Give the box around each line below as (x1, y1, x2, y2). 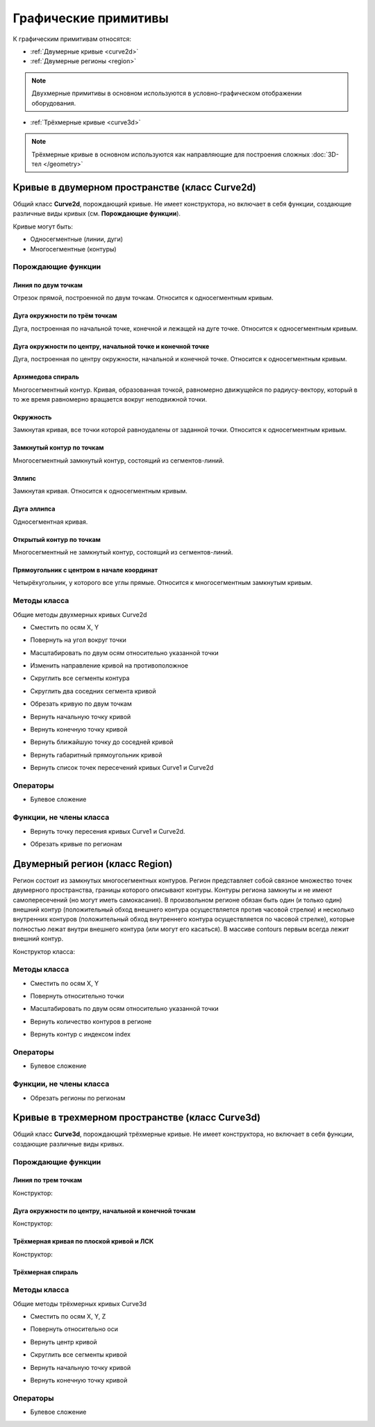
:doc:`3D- (311, 150, 340, 158)
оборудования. (31, 99, 76, 107)
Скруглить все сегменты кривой (30, 1351, 128, 1359)
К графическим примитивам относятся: (12, 35, 132, 43)
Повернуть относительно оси (30, 1325, 118, 1333)
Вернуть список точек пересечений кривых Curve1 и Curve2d (30, 764, 214, 772)
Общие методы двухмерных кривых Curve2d (12, 610, 147, 618)
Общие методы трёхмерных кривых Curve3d (12, 1299, 147, 1308)
